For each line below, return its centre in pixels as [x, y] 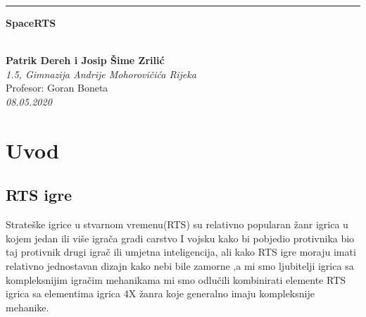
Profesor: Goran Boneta [57, 88]
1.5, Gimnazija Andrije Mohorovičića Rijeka [101, 74]
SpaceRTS [31, 23]
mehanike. [27, 307]
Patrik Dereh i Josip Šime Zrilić [85, 60]
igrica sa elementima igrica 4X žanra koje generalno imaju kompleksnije [160, 293]
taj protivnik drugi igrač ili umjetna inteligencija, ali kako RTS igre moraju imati [181, 252]
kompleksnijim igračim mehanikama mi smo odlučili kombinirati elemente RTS [176, 279]
